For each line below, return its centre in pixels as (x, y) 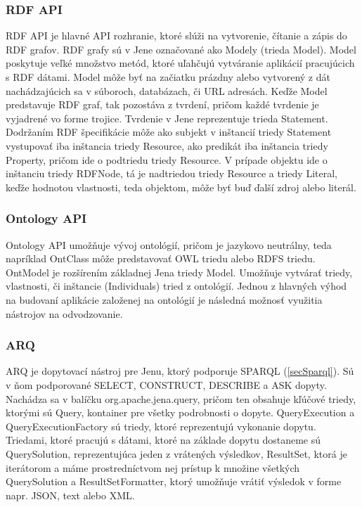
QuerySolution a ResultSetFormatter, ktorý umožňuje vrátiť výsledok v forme (174, 481)
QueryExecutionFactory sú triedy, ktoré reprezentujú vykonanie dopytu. (161, 426)
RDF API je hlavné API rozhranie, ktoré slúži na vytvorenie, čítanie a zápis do (176, 36)
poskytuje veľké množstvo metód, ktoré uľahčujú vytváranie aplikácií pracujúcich (180, 63)
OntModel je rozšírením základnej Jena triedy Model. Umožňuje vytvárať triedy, (179, 272)
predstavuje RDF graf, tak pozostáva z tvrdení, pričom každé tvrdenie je (162, 104)
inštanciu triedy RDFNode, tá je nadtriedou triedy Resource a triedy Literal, (172, 173)
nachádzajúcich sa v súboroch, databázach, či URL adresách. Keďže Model (167, 90)
